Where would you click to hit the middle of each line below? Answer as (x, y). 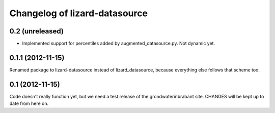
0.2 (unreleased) (36, 31)
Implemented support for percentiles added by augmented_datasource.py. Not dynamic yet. (119, 44)
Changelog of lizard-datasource (78, 13)
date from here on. (29, 103)
